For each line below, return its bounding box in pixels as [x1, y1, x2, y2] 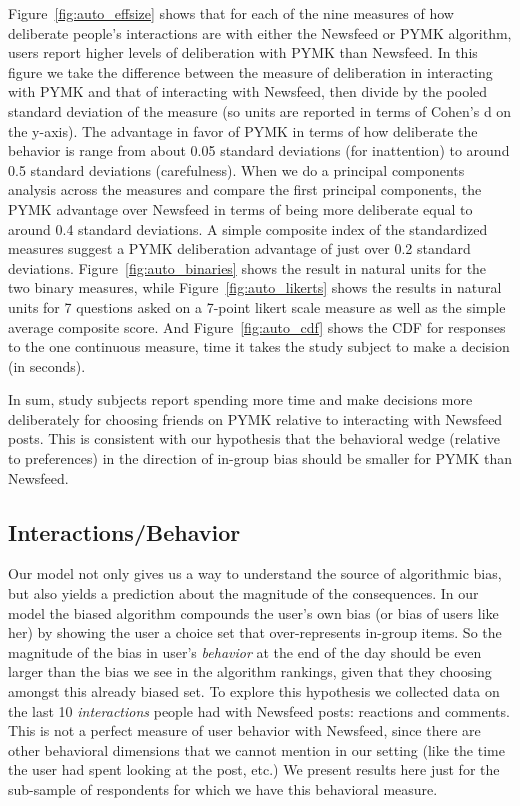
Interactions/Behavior [8, 516, 241, 547]
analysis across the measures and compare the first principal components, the [8, 179, 482, 200]
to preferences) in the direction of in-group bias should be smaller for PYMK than [8, 448, 512, 469]
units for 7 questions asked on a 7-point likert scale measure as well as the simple [8, 296, 506, 317]
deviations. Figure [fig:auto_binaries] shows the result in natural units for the [8, 257, 487, 278]
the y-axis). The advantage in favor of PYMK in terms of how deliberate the [8, 120, 478, 141]
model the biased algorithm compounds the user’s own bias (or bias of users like [8, 602, 499, 623]
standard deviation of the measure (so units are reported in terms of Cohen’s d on [8, 100, 512, 121]
